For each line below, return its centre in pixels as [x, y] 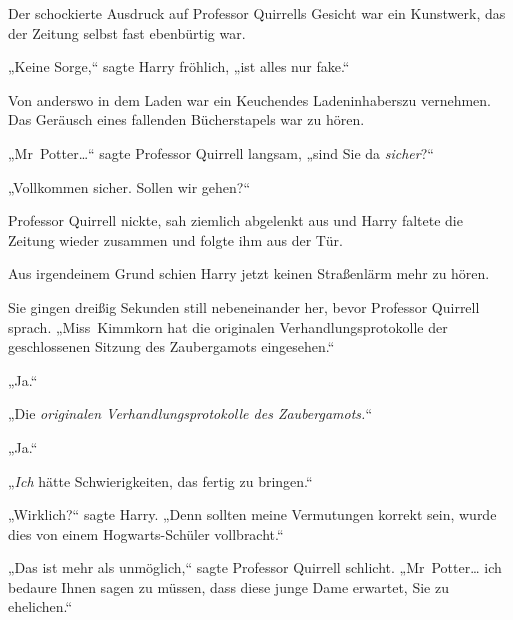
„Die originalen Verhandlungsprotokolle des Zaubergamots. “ [190, 413]
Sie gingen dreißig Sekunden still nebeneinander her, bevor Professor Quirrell [244, 306]
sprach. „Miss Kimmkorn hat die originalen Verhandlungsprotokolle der [228, 326]
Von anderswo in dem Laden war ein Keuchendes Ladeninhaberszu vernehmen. [249, 99]
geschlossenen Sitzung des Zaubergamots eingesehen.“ [171, 346]
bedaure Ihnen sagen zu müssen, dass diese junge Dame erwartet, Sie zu [228, 586]
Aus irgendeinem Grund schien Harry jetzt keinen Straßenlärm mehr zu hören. [249, 273]
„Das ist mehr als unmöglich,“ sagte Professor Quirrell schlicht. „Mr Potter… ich [255, 567]
